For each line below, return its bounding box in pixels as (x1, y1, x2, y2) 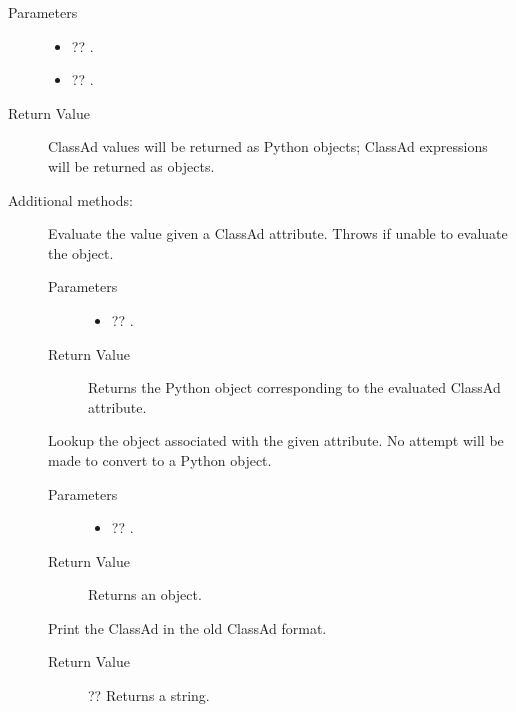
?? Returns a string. (88, 685, 210, 706)
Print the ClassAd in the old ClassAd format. (48, 617, 327, 638)
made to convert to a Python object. (48, 449, 272, 470)
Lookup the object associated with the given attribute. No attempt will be (48, 430, 504, 451)
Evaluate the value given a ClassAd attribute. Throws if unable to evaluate (48, 223, 508, 244)
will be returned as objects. (48, 155, 215, 176)
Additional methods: (8, 189, 133, 210)
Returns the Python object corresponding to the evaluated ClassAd (88, 377, 501, 398)
